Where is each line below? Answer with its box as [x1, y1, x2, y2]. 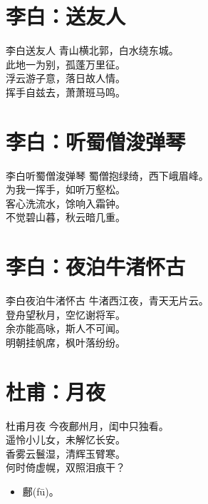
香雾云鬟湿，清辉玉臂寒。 [6, 446, 125, 461]
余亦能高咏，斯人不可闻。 [6, 321, 125, 336]
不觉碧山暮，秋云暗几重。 [6, 210, 125, 225]
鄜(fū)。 [22, 484, 59, 498]
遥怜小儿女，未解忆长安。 [6, 432, 125, 447]
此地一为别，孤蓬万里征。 [6, 56, 125, 71]
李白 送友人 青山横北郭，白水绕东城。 [6, 43, 179, 58]
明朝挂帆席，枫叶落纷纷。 [6, 334, 125, 349]
